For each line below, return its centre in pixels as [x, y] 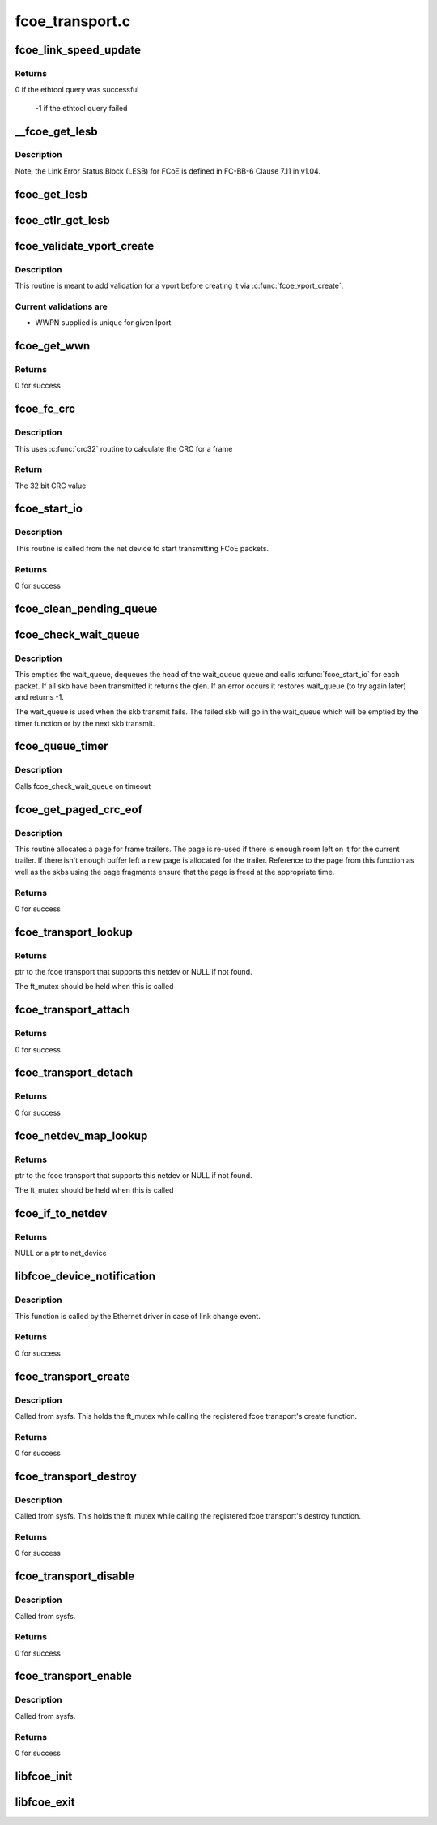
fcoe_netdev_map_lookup [81, 1135]
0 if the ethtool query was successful [77, 90]
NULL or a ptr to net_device [61, 1253]
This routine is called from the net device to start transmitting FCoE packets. [142, 548]
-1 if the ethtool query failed [81, 108]
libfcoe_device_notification [85, 1277]
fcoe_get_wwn [53, 346]
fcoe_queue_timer [62, 746]
